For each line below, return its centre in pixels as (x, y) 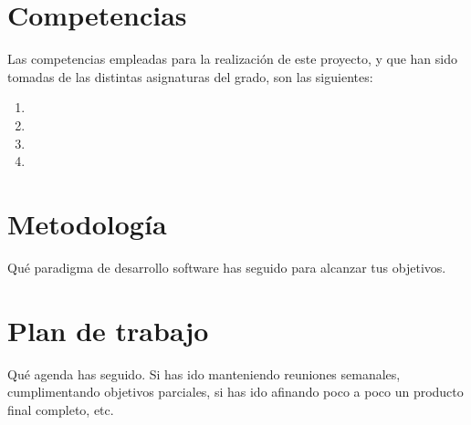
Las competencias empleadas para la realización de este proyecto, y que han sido (232, 59)
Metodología (87, 223)
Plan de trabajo (108, 330)
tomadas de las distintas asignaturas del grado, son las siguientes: (190, 76)
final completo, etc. (61, 409)
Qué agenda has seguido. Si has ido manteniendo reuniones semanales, (204, 373)
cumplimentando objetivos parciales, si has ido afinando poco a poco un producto (235, 392)
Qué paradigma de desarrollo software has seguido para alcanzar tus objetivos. (227, 267)
